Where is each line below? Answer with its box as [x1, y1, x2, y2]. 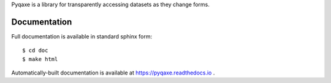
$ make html [22, 56, 58, 62]
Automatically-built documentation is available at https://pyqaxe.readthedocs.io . [11, 69, 215, 76]
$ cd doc [22, 47, 48, 54]
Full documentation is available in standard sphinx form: [11, 32, 153, 40]
